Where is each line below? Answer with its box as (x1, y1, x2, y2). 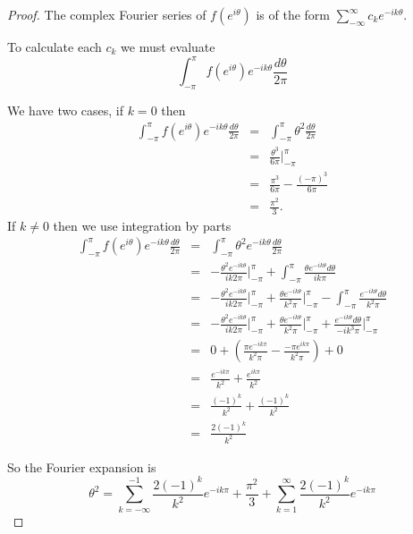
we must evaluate (121, 38, 215, 55)
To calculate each (7, 38, 102, 55)
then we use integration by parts (53, 216, 232, 234)
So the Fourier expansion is (7, 457, 156, 476)
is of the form (256, 5, 330, 23)
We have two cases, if (7, 100, 124, 119)
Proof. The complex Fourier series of (7, 5, 206, 23)
